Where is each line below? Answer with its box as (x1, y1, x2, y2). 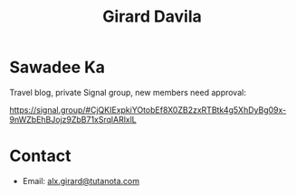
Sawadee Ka (9, 57, 106, 78)
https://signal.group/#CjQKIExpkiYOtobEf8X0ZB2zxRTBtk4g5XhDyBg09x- (9, 104, 287, 115)
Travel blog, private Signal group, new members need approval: (9, 87, 246, 97)
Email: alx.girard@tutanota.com (22, 175, 140, 186)
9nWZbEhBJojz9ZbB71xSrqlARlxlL (9, 114, 138, 125)
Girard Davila (102, 6, 202, 27)
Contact (9, 146, 72, 166)
